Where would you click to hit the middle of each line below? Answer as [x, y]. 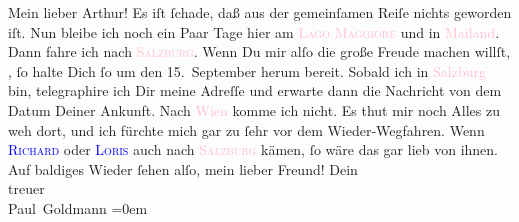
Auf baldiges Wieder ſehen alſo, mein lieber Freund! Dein [183, 168]
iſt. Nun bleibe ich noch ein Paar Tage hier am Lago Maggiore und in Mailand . [254, 31]
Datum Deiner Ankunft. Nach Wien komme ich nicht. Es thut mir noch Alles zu [254, 109]
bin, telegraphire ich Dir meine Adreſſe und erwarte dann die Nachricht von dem [255, 90]
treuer [26, 188]
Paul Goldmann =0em [78, 207]
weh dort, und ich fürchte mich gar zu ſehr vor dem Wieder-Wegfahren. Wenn [246, 129]
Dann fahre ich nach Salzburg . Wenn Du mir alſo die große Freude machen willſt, [259, 51]
